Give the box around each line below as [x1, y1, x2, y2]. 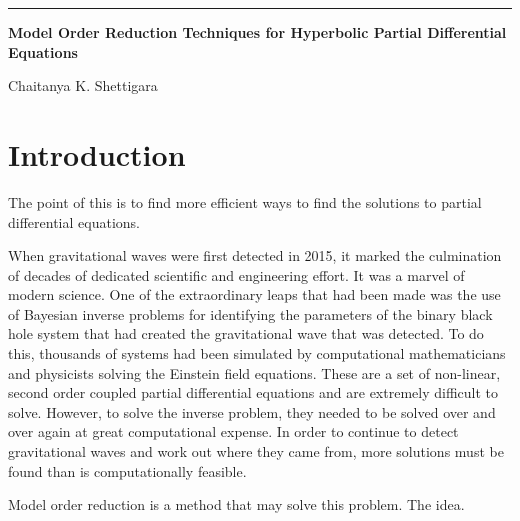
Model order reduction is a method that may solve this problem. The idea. [8, 494, 465, 515]
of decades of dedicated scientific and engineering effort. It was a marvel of [8, 264, 465, 285]
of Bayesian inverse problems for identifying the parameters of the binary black [8, 303, 493, 324]
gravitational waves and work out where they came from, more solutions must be [8, 441, 504, 462]
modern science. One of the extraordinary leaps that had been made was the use [8, 284, 501, 305]
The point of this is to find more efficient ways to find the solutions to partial [8, 191, 482, 212]
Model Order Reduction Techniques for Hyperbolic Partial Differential [8, 22, 507, 42]
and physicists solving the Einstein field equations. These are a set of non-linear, [8, 362, 501, 383]
